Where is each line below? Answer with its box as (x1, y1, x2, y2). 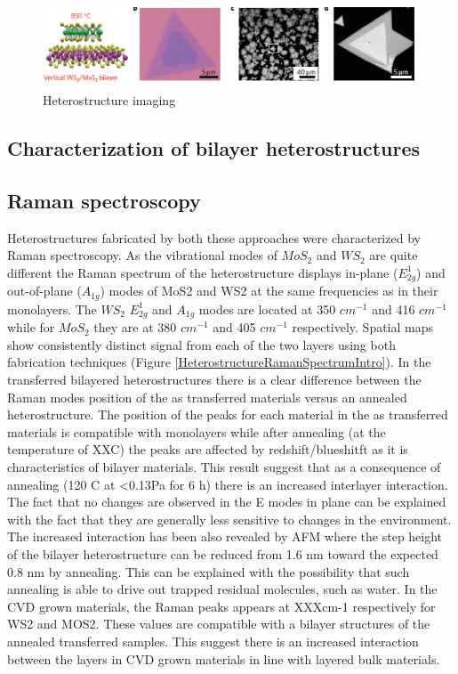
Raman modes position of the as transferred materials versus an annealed (7, 387, 407, 406)
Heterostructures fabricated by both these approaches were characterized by (7, 228, 421, 247)
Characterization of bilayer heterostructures (7, 134, 421, 162)
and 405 (213, 318, 256, 337)
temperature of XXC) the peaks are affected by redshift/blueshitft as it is (7, 440, 408, 459)
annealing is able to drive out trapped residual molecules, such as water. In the (7, 580, 438, 598)
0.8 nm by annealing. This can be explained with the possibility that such (7, 562, 410, 581)
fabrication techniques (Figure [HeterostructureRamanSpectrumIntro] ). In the (7, 353, 431, 371)
